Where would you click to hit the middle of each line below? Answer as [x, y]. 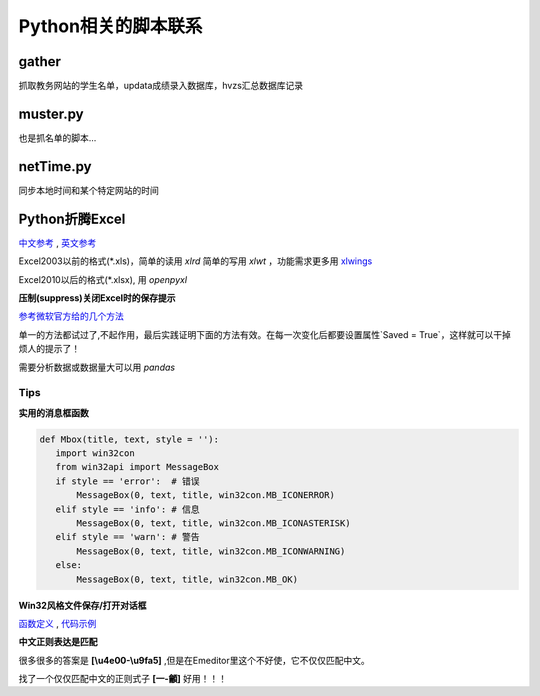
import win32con [95, 453]
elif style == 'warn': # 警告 [127, 537]
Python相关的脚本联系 [110, 26]
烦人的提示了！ [49, 349]
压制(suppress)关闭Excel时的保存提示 [97, 297]
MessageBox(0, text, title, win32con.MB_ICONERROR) [205, 495]
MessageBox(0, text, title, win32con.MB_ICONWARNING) [211, 551]
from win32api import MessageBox [137, 467]
